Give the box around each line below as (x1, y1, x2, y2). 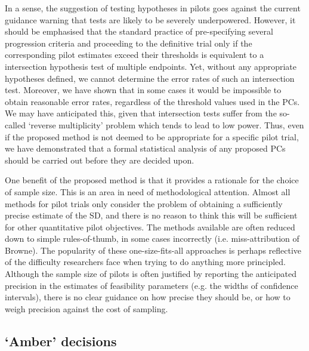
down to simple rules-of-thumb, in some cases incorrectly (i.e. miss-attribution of (5, 232, 299, 245)
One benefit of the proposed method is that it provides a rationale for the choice (5, 174, 299, 186)
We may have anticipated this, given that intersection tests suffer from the (5, 107, 277, 119)
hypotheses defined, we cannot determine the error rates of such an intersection (5, 72, 295, 84)
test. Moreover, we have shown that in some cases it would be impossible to (5, 84, 282, 96)
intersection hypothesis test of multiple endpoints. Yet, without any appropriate (5, 60, 296, 72)
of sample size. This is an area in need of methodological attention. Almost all (5, 185, 291, 198)
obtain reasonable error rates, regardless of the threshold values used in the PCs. (5, 95, 300, 107)
